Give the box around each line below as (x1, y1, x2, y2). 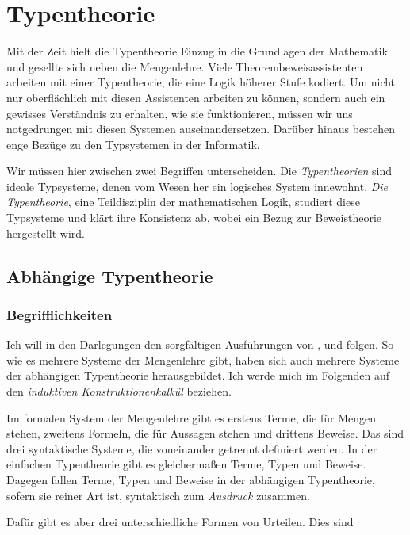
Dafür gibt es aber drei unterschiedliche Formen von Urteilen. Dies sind (6, 514, 354, 530)
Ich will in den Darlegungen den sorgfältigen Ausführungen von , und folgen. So (6, 336, 394, 353)
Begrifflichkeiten (6, 304, 113, 324)
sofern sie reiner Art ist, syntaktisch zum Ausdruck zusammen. (6, 487, 310, 503)
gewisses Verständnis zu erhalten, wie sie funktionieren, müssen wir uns (6, 105, 353, 121)
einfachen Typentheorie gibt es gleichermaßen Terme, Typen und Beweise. (6, 456, 366, 472)
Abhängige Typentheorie (6, 263, 213, 288)
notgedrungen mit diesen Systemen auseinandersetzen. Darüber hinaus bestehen (6, 120, 396, 137)
